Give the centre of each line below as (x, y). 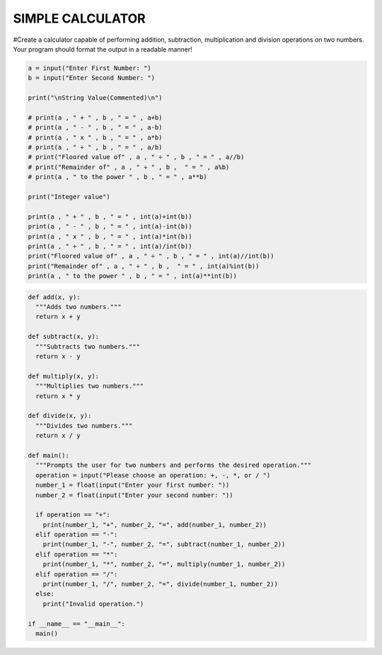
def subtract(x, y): (63, 337)
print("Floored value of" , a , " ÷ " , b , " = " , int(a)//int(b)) (151, 256)
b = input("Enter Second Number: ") (92, 78)
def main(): (49, 455)
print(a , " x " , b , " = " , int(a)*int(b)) (110, 236)
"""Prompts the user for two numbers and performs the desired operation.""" (174, 465)
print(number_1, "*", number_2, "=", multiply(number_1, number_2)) (164, 564)
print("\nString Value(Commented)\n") (95, 98)
